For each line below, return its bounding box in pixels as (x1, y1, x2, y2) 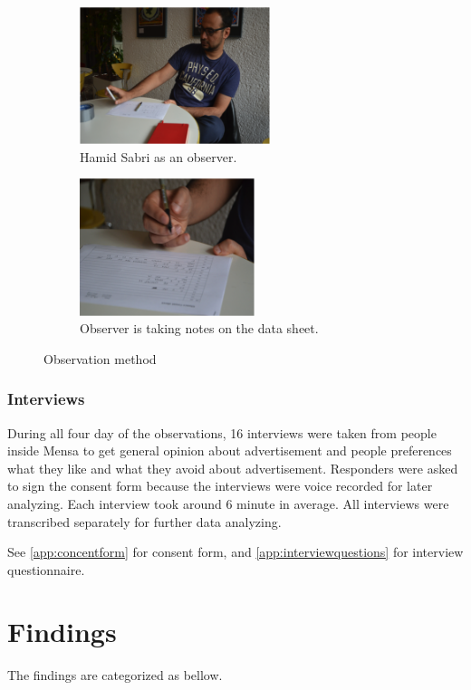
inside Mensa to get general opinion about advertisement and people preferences (7, 441, 452, 460)
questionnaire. (7, 560, 85, 579)
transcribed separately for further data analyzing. (7, 512, 282, 531)
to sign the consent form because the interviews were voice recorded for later (7, 476, 433, 495)
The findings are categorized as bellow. (7, 666, 223, 685)
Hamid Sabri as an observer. (80, 147, 237, 166)
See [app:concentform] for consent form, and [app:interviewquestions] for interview (7, 542, 464, 561)
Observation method (43, 349, 157, 368)
